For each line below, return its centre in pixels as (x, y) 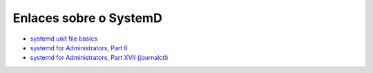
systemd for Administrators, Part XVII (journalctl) (99, 58)
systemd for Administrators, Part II (79, 48)
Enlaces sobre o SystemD (87, 18)
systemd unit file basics (64, 39)
